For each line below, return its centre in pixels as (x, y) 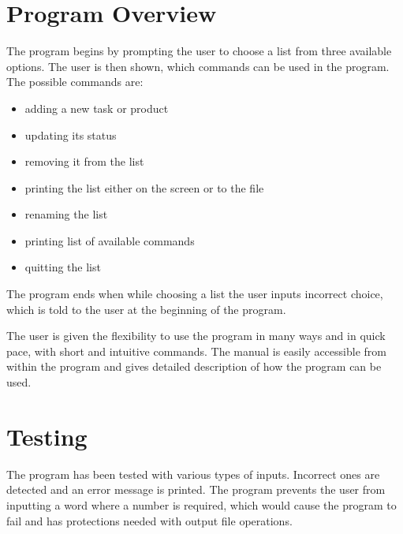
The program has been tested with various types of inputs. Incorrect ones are (193, 474)
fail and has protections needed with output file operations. (149, 520)
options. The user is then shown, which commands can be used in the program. (198, 66)
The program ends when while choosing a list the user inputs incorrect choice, (195, 294)
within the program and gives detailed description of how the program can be (194, 366)
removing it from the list (84, 161)
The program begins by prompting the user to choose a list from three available (199, 51)
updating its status (71, 134)
